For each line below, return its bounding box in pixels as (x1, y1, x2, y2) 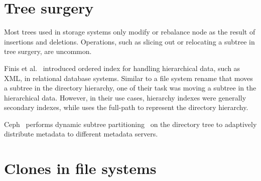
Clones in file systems (4, 158, 157, 178)
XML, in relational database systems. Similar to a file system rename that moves (4, 72, 253, 83)
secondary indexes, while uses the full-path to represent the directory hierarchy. (4, 102, 248, 112)
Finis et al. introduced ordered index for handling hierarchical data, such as (4, 62, 240, 73)
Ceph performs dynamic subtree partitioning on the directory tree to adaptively (4, 118, 257, 129)
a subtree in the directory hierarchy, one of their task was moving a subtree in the (4, 82, 256, 93)
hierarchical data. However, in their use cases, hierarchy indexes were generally (4, 92, 246, 102)
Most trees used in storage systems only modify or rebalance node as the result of (4, 26, 255, 37)
